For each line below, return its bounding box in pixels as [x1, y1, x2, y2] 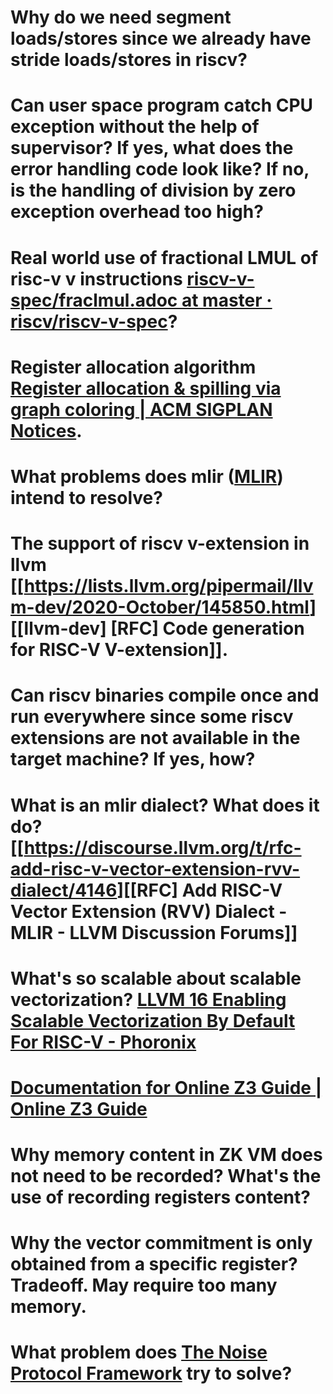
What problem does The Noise [10, 1341, 268, 1364]
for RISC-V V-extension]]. [10, 639, 229, 661]
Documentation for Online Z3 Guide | [10, 1076, 323, 1099]
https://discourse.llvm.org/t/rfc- [23, 836, 302, 859]
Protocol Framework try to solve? [10, 1362, 293, 1385]
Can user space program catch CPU [10, 94, 314, 117]
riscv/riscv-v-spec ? [10, 310, 178, 333]
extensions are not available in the [10, 727, 301, 750]
